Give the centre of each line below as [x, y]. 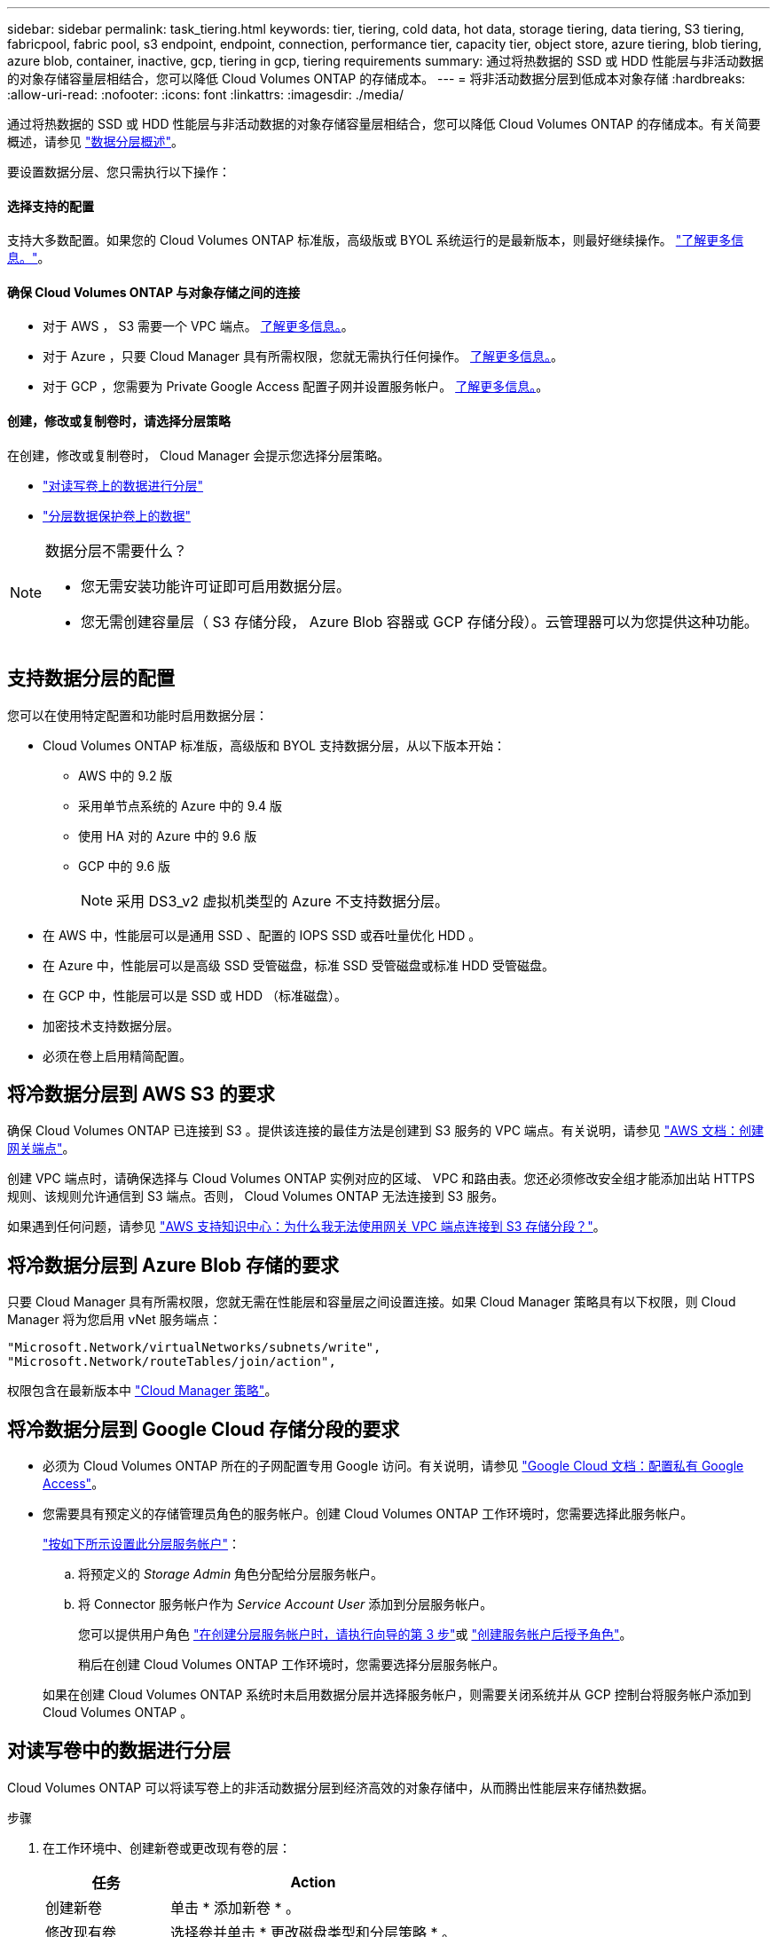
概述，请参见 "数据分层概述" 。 [95, 141]
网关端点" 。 [41, 1149]
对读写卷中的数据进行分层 [119, 1751]
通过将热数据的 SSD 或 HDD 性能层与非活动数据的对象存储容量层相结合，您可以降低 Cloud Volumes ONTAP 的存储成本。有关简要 [384, 124]
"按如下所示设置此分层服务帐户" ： [142, 1544]
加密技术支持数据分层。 [111, 1025]
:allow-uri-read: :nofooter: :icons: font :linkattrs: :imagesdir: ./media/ [206, 94]
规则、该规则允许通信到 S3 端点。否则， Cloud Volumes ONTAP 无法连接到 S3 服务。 [256, 1196]
